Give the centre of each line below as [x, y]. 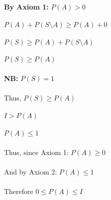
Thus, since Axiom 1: [36, 152]
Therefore [19, 191]
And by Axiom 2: [31, 171]
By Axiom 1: [26, 6]
